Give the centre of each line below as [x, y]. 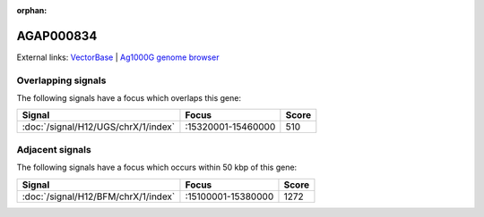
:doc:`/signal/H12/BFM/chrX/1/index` [99, 196]
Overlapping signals [61, 80]
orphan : [32, 10]
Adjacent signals [54, 149]
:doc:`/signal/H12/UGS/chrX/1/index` [98, 127]
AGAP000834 [57, 36]
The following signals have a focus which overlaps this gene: [129, 98]
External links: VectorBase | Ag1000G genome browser [118, 57]
